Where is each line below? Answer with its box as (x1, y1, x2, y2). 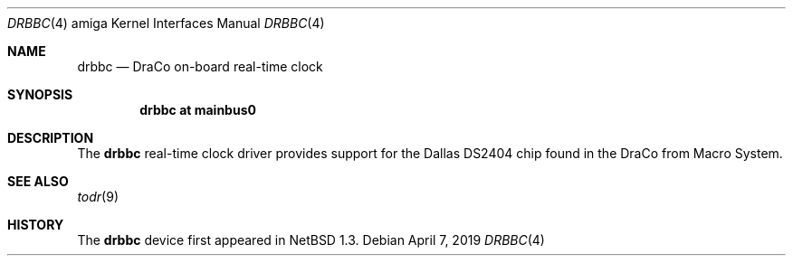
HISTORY (7, 217, 64, 232)
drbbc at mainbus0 (139, 102, 256, 117)
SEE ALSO (7, 174, 69, 189)
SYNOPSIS (7, 87, 73, 102)
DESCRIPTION (7, 130, 94, 146)
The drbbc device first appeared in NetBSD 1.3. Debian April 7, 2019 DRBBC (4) (77, 232, 545, 248)
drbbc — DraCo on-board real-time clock (77, 59, 323, 74)
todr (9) (77, 189, 119, 204)
